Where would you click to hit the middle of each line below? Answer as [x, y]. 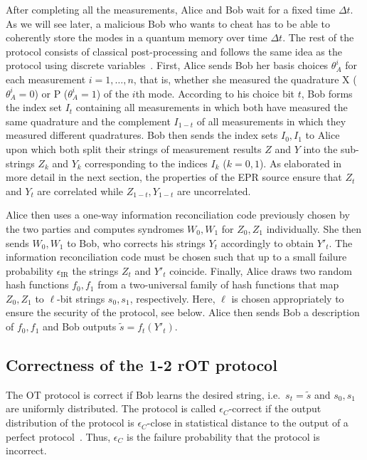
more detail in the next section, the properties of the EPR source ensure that [174, 177]
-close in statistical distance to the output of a [248, 423]
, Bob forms [327, 93]
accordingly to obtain [267, 242]
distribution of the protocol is [70, 423]
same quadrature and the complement [88, 121]
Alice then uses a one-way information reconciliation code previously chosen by [178, 215]
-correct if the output [275, 408]
